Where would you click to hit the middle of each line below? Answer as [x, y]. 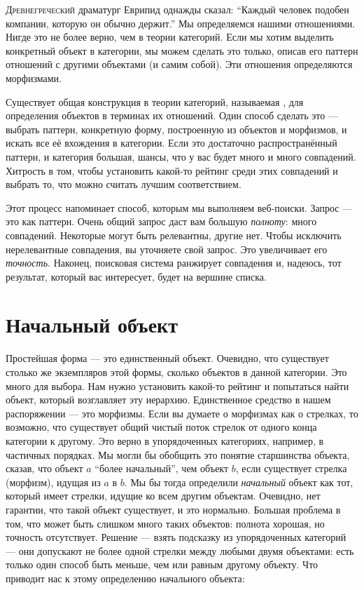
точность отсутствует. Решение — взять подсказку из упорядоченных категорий [176, 537]
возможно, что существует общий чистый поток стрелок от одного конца [161, 427]
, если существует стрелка [291, 468]
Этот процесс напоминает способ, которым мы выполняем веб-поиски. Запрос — [179, 207]
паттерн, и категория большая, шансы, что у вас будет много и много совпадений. [181, 156]
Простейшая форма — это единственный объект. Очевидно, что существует [167, 358]
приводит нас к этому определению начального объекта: [125, 578]
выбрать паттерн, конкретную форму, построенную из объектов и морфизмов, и [176, 129]
